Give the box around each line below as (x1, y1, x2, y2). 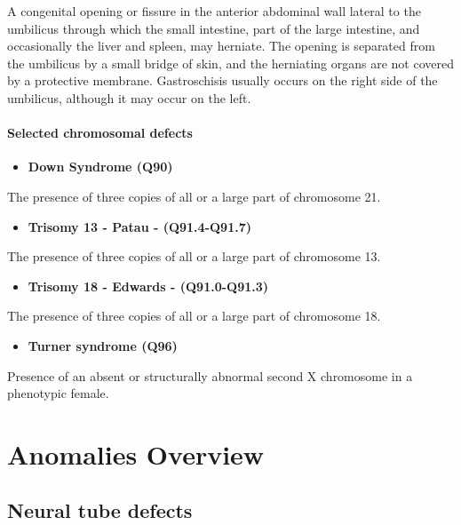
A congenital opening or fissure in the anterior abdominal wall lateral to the (7, 2, 421, 20)
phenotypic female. (7, 384, 109, 402)
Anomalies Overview (7, 435, 265, 472)
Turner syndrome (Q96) (28, 336, 178, 354)
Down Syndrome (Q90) (28, 157, 173, 176)
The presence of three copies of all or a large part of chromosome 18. (7, 306, 381, 325)
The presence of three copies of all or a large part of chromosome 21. (7, 187, 381, 205)
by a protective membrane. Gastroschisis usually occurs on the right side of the (7, 71, 438, 90)
